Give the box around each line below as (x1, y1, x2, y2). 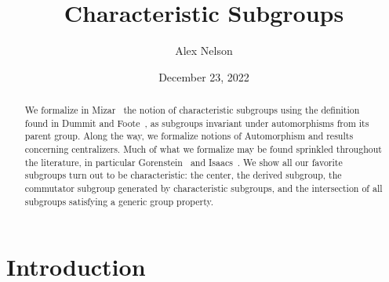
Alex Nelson (175, 42, 233, 59)
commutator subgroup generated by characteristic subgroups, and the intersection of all (24, 182, 383, 195)
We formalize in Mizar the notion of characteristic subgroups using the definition (24, 103, 360, 117)
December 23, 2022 (158, 68, 249, 85)
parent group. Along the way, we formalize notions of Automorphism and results (24, 129, 354, 143)
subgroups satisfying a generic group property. (24, 194, 214, 208)
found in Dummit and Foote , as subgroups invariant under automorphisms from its (24, 116, 369, 129)
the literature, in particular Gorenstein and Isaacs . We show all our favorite (24, 155, 343, 168)
